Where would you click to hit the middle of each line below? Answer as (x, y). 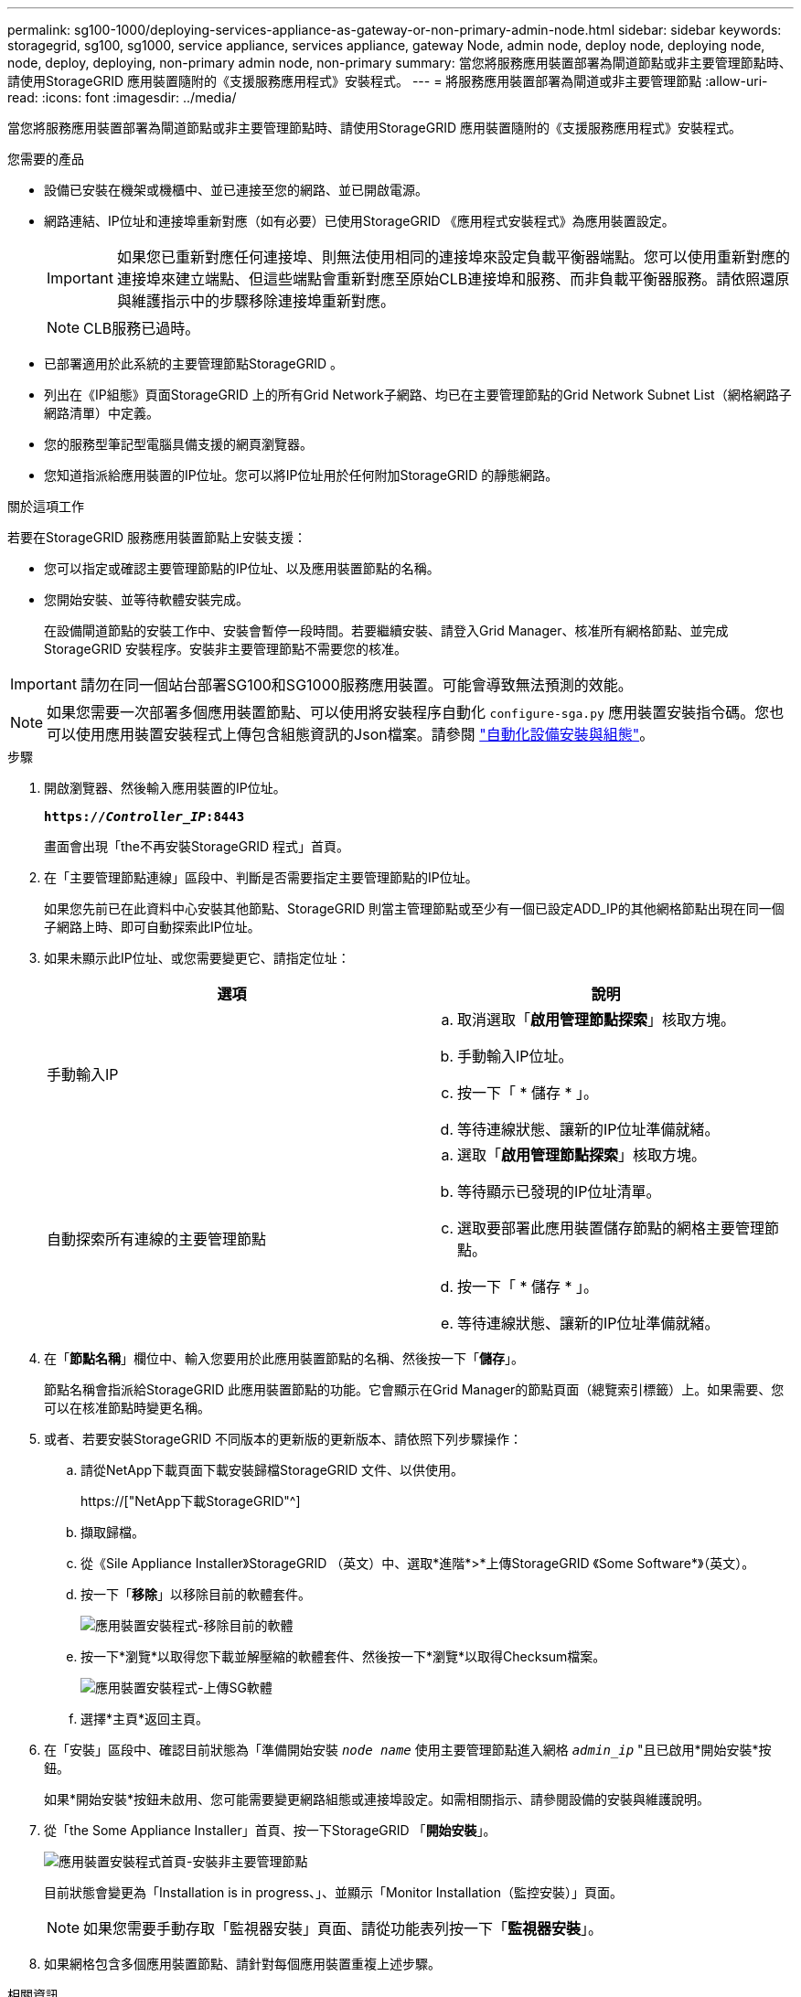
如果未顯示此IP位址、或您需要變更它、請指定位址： (197, 958)
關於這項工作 (46, 506)
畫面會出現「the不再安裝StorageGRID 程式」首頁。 (197, 846)
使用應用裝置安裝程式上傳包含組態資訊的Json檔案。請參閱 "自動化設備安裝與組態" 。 (365, 734)
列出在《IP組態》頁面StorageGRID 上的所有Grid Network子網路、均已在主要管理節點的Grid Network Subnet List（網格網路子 (418, 395)
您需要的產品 (46, 159)
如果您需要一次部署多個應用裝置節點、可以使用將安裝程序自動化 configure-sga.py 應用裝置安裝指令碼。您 (408, 712)
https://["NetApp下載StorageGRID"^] (191, 1501)
